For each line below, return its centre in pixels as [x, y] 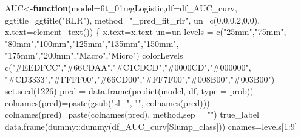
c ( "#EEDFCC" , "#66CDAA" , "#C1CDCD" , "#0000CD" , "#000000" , [128, 67]
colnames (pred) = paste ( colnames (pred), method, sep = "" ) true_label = [137, 114]
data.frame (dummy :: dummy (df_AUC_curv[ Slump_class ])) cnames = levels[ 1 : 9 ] [151, 126]
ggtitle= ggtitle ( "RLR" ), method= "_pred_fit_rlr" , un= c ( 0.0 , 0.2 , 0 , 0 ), [133, 20]
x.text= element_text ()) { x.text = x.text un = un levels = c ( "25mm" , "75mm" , [146, 32]
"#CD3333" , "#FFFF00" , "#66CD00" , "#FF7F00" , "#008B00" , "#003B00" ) [140, 79]
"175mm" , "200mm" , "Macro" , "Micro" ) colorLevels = [99, 55]
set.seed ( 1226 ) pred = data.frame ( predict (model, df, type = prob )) [129, 91]
